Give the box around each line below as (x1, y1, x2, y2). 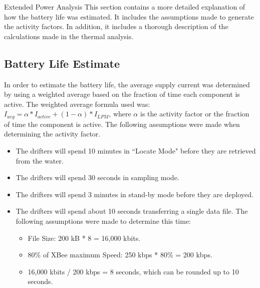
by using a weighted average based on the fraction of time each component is (4, 89, 240, 99)
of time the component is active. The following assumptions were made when (4, 118, 240, 129)
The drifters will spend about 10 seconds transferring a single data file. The (16, 206, 248, 216)
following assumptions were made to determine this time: (16, 215, 191, 226)
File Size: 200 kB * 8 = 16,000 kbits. (28, 232, 141, 243)
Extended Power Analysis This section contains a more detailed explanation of (4, 2, 245, 12)
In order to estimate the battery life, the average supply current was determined (4, 79, 250, 89)
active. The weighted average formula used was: (4, 98, 150, 109)
